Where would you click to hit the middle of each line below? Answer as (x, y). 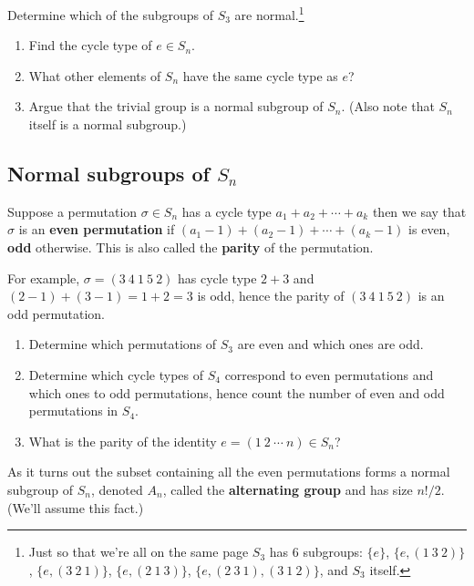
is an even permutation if (97, 229)
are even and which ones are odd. (330, 344)
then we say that (419, 211)
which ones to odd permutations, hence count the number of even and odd (237, 392)
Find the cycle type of (90, 45)
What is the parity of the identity (123, 441)
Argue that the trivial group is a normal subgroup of (176, 106)
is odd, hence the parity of (271, 296)
